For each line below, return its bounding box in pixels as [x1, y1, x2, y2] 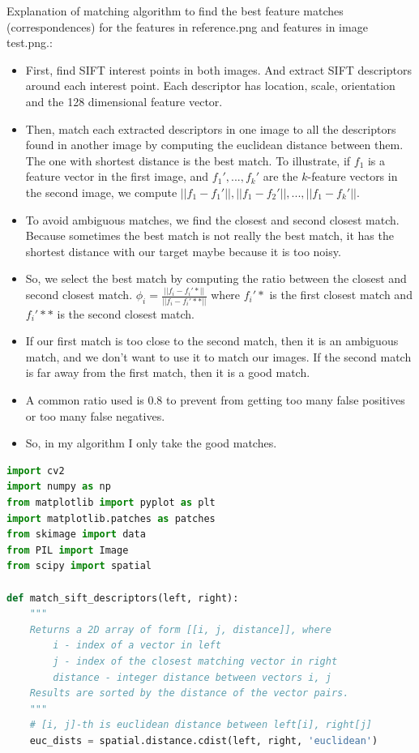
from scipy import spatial [6, 560, 152, 572]
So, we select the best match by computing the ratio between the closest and [25, 270, 407, 287]
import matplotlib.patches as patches [6, 512, 216, 524]
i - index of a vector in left [53, 640, 221, 652]
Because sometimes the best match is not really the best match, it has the [25, 227, 394, 244]
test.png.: [6, 34, 53, 51]
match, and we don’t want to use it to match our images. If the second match [25, 348, 412, 365]
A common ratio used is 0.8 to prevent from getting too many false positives [25, 391, 405, 409]
